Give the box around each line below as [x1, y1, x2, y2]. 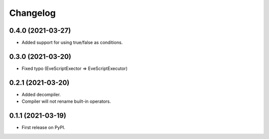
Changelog [9, 7, 56, 18]
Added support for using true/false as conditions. [21, 40, 123, 46]
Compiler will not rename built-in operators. [21, 98, 112, 104]
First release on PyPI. [21, 125, 66, 131]
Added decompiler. [21, 91, 61, 97]
